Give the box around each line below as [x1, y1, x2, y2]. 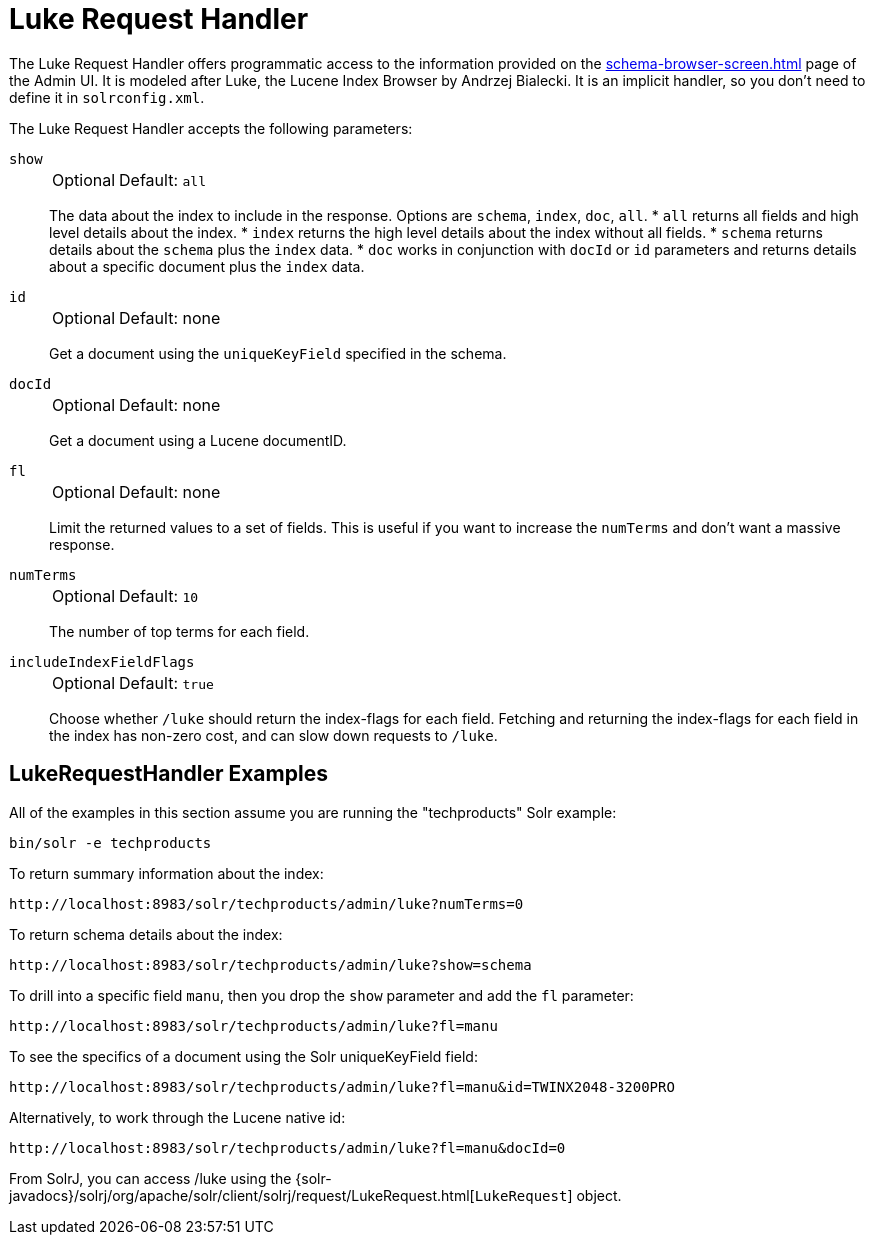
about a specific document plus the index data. [49, 257, 365, 275]
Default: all [119, 169, 206, 190]
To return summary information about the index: [9, 864, 324, 882]
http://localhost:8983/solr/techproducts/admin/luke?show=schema [9, 956, 532, 973]
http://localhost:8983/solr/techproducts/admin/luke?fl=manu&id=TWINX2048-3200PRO [9, 1078, 675, 1095]
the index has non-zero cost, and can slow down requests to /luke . [49, 726, 498, 744]
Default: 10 [119, 585, 199, 606]
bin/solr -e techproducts [9, 834, 212, 851]
